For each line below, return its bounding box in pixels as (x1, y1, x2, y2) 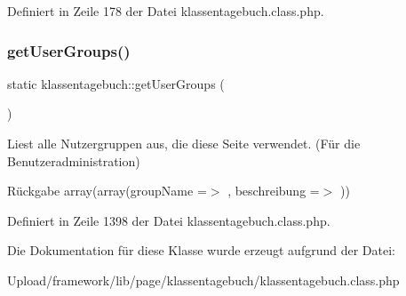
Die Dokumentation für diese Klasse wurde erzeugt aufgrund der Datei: (7, 241, 395, 260)
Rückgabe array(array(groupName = (7, 181, 207, 200)
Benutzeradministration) (7, 151, 140, 170)
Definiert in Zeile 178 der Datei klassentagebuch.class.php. (7, 2, 324, 20)
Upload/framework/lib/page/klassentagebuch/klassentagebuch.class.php (7, 270, 400, 289)
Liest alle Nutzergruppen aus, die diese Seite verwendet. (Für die (7, 134, 361, 152)
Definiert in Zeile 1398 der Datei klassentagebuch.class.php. (7, 211, 330, 229)
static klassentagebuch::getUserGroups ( (7, 74, 225, 92)
